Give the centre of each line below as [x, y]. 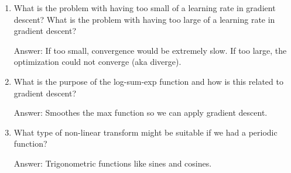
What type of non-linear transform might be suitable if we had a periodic [145, 132]
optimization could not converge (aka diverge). [97, 62]
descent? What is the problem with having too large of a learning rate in [144, 19]
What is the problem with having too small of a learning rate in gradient [145, 8]
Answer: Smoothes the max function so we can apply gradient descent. [141, 113]
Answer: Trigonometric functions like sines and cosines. [113, 163]
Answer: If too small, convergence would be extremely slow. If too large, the [150, 50]
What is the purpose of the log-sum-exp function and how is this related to [148, 81]
